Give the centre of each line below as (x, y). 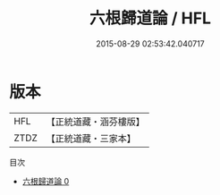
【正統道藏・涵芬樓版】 (96, 122)
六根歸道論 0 (46, 181)
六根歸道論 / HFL (150, 18)
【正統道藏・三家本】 (91, 138)
